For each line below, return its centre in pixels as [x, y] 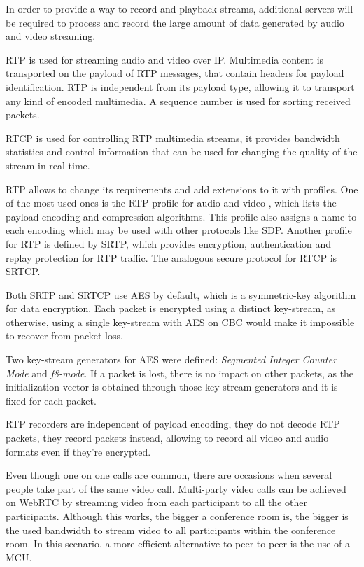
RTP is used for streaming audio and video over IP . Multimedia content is [165, 59]
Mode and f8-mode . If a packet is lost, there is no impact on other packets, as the [180, 373]
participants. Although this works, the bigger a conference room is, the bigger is [177, 516]
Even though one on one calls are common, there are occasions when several [169, 475]
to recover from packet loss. [64, 336]
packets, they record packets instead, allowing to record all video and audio [167, 438]
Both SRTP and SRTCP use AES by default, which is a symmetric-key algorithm [181, 294]
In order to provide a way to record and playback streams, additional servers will [180, 8]
